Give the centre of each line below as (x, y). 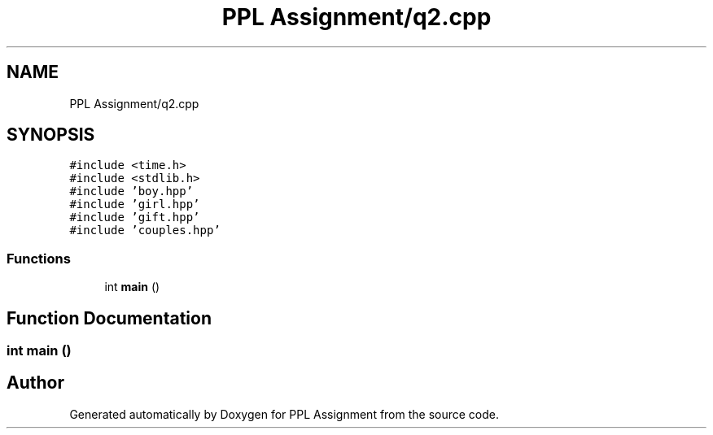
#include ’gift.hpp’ (135, 217)
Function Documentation (109, 318)
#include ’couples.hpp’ (145, 231)
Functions (39, 258)
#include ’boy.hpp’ (131, 191)
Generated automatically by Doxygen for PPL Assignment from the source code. (284, 414)
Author (35, 383)
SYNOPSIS (51, 135)
